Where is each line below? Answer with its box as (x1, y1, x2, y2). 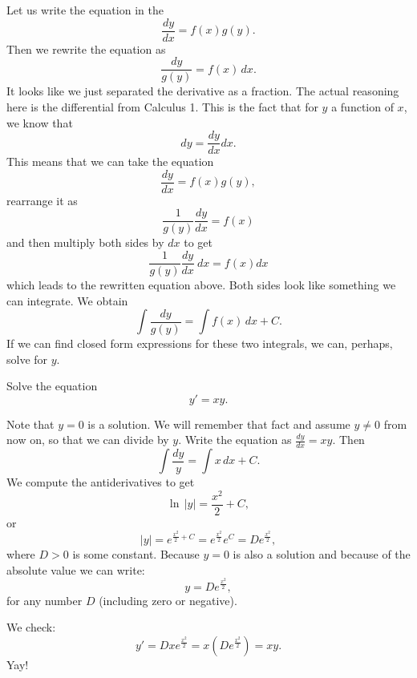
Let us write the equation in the (6, 2, 164, 18)
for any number (6, 591, 83, 608)
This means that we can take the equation (6, 153, 214, 170)
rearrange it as (6, 192, 78, 208)
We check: (6, 619, 56, 636)
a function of (331, 98, 394, 115)
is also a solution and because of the (233, 545, 411, 562)
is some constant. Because (72, 545, 200, 562)
